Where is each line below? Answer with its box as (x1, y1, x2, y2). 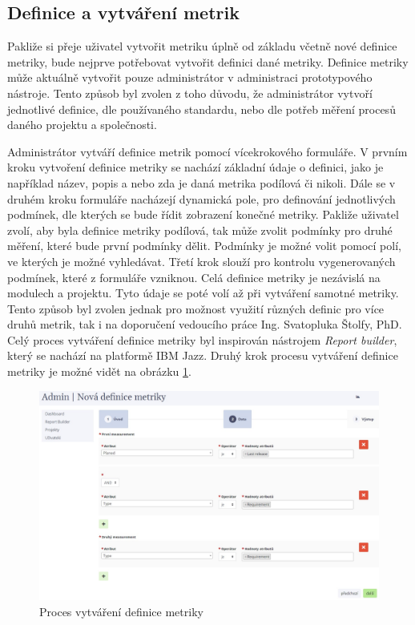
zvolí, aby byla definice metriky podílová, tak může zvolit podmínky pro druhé (7, 221, 393, 238)
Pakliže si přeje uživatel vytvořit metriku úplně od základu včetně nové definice (7, 38, 397, 54)
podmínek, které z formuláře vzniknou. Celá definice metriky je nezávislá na (7, 268, 381, 285)
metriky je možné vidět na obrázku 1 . (7, 363, 191, 380)
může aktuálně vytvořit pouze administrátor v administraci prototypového (7, 69, 373, 86)
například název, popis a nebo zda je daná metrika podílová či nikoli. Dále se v (7, 174, 396, 191)
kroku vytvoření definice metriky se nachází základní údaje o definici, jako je (7, 159, 384, 175)
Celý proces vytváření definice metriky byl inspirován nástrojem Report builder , (7, 331, 397, 348)
